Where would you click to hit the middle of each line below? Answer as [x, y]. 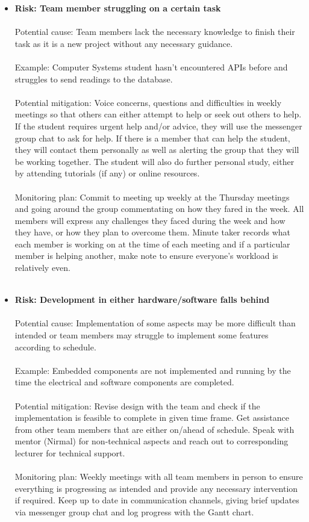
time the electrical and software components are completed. [124, 382]
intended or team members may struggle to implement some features [142, 335]
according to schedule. [55, 346]
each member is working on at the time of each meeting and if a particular [152, 244]
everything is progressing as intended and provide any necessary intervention [156, 488]
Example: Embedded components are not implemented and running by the [153, 370]
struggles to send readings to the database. [94, 79]
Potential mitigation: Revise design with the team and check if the [137, 405]
